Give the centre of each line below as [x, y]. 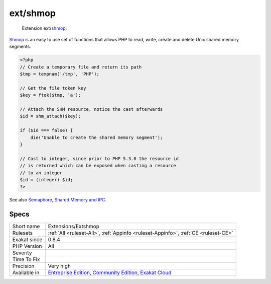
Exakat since [27, 240]
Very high [59, 266]
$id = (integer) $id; [46, 180]
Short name [26, 227]
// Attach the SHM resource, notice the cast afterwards [91, 109]
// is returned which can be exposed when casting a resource [98, 166]
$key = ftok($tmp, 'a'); [50, 95]
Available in [26, 273]
